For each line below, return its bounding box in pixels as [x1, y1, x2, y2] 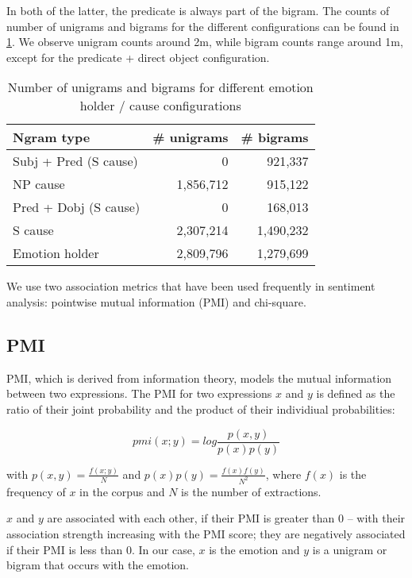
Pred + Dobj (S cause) [13, 198, 141, 217]
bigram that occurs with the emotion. [6, 557, 189, 573]
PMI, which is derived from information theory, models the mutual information [6, 369, 392, 386]
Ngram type [13, 128, 90, 147]
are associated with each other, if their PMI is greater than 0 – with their [47, 510, 406, 526]
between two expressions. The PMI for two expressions [6, 385, 272, 402]
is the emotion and [209, 541, 300, 557]
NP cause [13, 175, 65, 194]
